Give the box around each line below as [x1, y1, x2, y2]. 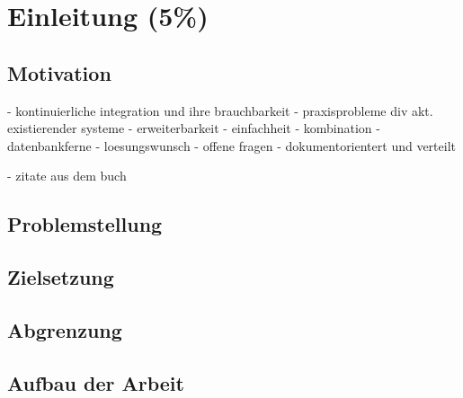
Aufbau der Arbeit [7, 368, 184, 396]
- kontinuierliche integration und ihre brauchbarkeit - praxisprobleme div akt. [7, 101, 433, 119]
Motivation [7, 58, 111, 86]
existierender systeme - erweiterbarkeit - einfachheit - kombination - [7, 119, 380, 137]
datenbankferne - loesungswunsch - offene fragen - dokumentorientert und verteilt [7, 136, 456, 155]
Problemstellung [7, 210, 163, 238]
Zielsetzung [7, 263, 114, 291]
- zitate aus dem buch [7, 166, 127, 185]
